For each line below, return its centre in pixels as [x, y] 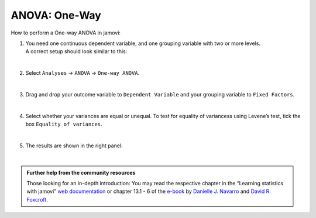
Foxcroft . [37, 199]
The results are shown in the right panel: [74, 146]
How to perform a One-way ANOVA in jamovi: [66, 33]
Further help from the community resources [81, 172]
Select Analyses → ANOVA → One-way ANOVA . [83, 73]
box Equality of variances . [64, 124]
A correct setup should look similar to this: [76, 51]
